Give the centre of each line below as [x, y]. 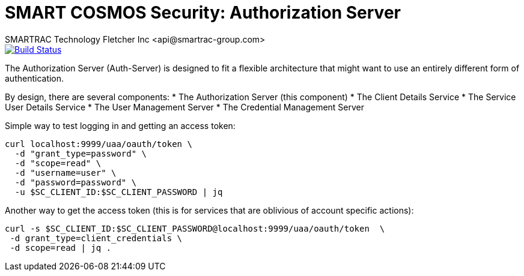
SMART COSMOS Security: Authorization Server [203, 13]
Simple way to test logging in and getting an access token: [120, 125]
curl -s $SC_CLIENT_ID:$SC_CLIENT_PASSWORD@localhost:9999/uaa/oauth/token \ [195, 228]
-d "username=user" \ [65, 172]
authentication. [35, 78]
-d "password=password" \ [76, 182]
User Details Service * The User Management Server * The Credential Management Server [185, 107]
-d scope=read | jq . [61, 247]
